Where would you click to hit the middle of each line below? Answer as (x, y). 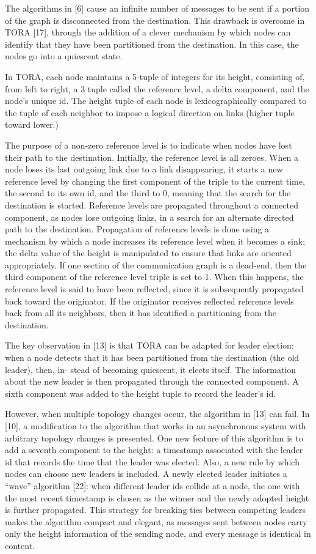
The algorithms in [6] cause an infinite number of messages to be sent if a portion (157, 8)
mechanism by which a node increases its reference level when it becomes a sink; (155, 241)
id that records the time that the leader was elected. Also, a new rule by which (152, 461)
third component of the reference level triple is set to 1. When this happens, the (154, 277)
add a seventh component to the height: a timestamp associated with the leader (154, 450)
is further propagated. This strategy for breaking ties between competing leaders (155, 510)
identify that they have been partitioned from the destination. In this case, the (152, 44)
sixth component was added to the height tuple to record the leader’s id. (141, 393)
